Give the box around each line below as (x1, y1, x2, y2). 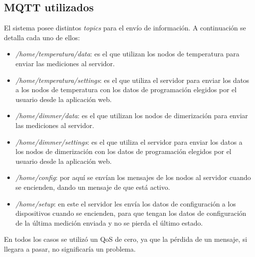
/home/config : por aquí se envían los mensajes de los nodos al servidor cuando (15, 172, 251, 182)
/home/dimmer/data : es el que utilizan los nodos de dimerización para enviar (15, 110, 248, 121)
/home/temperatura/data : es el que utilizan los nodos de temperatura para (15, 49, 239, 59)
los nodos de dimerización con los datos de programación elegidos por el (15, 146, 231, 156)
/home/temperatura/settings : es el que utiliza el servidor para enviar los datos (15, 75, 250, 85)
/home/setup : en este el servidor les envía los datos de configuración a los (15, 198, 236, 208)
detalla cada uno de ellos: (4, 32, 80, 42)
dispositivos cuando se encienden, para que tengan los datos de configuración (15, 208, 247, 218)
